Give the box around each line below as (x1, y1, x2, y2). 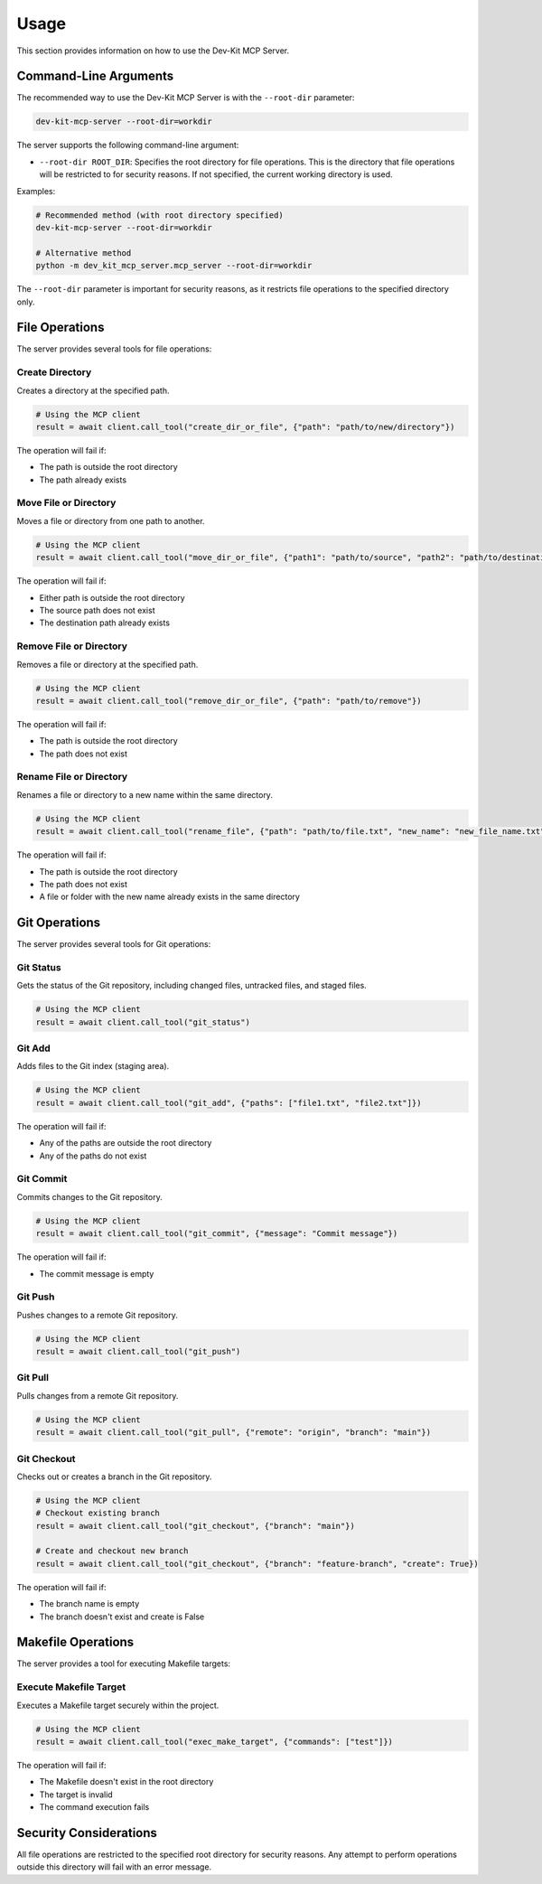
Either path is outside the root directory (39, 592, 185, 603)
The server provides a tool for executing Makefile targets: (16, 1658, 230, 1669)
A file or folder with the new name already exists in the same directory (39, 891, 300, 903)
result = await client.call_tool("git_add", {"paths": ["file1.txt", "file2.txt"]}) (35, 1098, 422, 1108)
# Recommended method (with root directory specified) (35, 210, 284, 220)
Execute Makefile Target (16, 1681, 126, 1693)
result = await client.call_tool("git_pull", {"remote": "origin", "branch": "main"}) (35, 1428, 432, 1438)
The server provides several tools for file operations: (16, 343, 212, 354)
